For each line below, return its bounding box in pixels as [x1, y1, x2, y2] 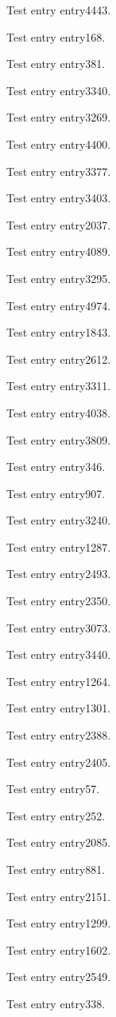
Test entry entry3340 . [6, 82, 111, 98]
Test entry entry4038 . [6, 404, 111, 421]
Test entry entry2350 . [6, 592, 111, 609]
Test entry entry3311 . [6, 377, 111, 394]
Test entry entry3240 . [6, 512, 111, 528]
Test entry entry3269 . [6, 109, 111, 126]
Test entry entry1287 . [6, 538, 111, 555]
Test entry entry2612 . [6, 350, 111, 367]
